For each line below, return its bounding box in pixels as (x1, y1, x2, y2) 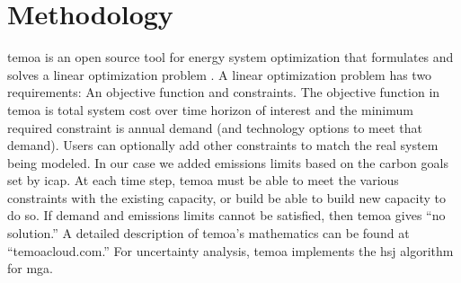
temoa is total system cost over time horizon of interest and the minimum (7, 100, 413, 119)
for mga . (7, 259, 54, 278)
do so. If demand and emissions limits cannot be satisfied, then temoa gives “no (7, 206, 446, 225)
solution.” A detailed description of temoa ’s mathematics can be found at (7, 224, 410, 243)
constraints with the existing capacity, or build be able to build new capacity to (7, 188, 446, 207)
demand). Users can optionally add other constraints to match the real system (7, 136, 439, 155)
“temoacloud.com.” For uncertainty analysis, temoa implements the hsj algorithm (7, 241, 454, 260)
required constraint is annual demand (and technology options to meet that (7, 118, 422, 137)
